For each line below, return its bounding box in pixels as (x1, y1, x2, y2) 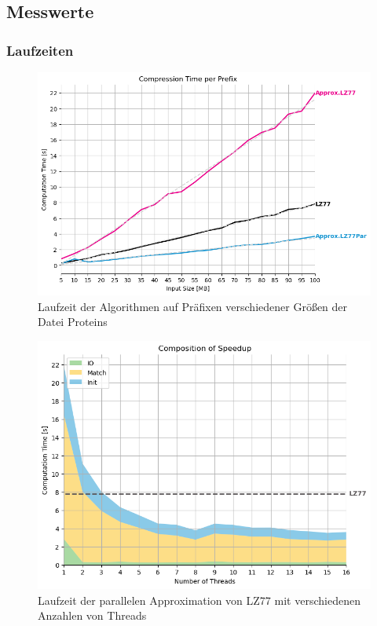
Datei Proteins (38, 313, 108, 330)
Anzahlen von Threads (38, 607, 147, 624)
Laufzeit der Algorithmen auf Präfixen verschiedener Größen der (38, 298, 348, 314)
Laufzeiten (6, 40, 74, 60)
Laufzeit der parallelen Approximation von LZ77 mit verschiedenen (38, 591, 361, 608)
